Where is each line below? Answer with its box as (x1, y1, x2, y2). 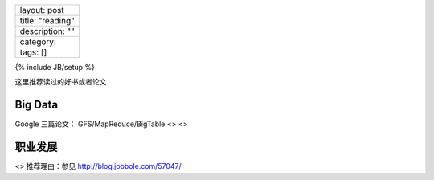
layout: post (19, 5, 64, 15)
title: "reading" (19, 15, 76, 26)
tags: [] (19, 47, 47, 58)
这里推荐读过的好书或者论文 (14, 77, 107, 87)
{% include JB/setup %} (14, 63, 96, 72)
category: (19, 36, 56, 47)
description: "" (19, 26, 76, 36)
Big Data (14, 98, 59, 112)
